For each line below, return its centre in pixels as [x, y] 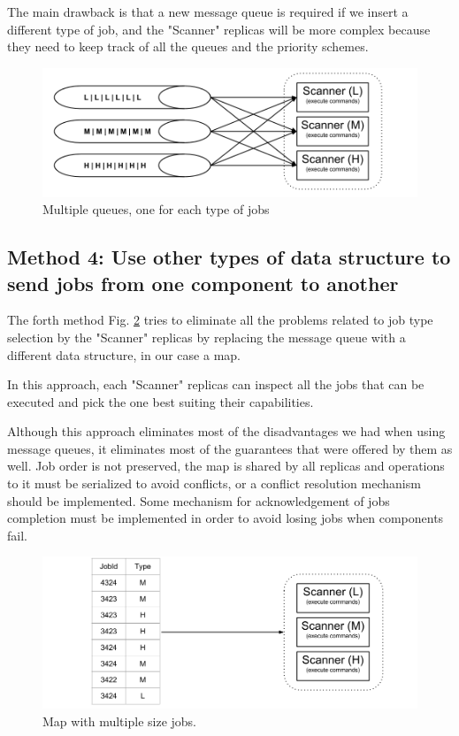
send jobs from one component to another [203, 283]
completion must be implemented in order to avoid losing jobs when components [226, 518]
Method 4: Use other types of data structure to [229, 257]
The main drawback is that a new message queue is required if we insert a [208, 11]
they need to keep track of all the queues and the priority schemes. [188, 46]
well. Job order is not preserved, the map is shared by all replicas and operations [226, 466]
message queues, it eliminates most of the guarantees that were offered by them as [230, 448]
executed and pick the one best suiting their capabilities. [161, 401]
